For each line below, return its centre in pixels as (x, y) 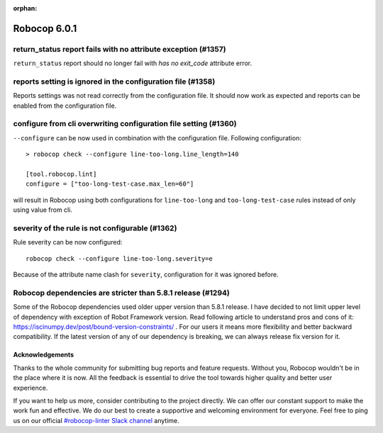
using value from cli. (43, 210)
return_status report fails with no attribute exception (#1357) (120, 49)
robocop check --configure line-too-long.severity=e (119, 258)
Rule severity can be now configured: (68, 242)
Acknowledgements (44, 355)
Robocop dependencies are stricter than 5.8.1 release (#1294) (121, 293)
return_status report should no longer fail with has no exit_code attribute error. (133, 63)
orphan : (25, 8)
